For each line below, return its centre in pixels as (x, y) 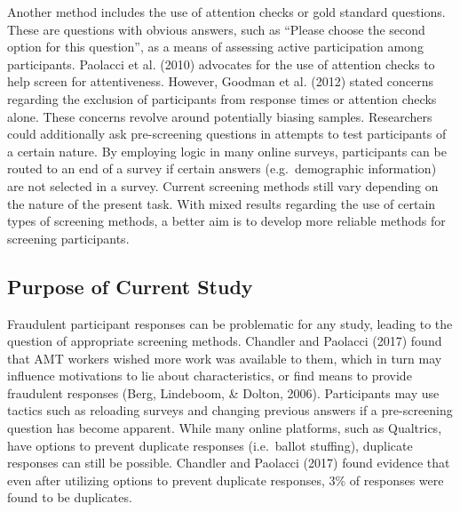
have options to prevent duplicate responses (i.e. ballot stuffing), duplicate (210, 445)
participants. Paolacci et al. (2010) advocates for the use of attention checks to (221, 64)
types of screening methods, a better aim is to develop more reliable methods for (226, 221)
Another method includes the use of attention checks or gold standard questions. (226, 12)
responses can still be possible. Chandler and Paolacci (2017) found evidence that (229, 463)
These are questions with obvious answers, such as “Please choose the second (216, 29)
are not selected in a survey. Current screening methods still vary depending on (223, 185)
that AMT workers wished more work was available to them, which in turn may (225, 358)
